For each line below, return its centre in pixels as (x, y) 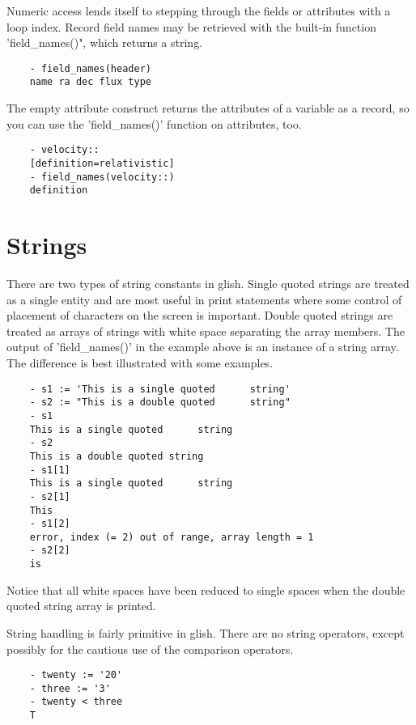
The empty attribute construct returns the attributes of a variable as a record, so (208, 108)
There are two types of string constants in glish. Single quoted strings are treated (208, 284)
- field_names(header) (90, 68)
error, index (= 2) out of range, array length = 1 (172, 537)
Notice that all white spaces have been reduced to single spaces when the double (206, 589)
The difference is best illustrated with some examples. (140, 362)
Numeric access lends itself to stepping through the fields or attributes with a (199, 11)
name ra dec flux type (90, 82)
